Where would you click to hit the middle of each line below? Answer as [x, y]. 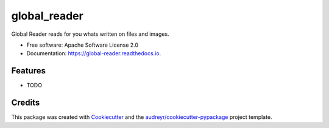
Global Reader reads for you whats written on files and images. [90, 34]
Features [28, 71]
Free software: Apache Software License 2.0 [83, 45]
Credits [26, 103]
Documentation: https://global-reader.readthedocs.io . [94, 53]
